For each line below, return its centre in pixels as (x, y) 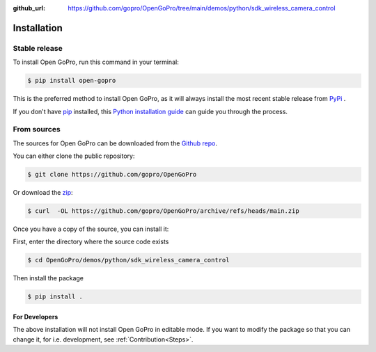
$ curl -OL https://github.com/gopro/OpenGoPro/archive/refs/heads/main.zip (163, 211)
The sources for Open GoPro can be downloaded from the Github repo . (115, 143)
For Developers (36, 317)
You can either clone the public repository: (74, 156)
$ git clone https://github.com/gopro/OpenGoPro (112, 175)
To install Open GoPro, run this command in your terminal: (96, 62)
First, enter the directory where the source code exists (91, 242)
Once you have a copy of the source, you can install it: (91, 229)
